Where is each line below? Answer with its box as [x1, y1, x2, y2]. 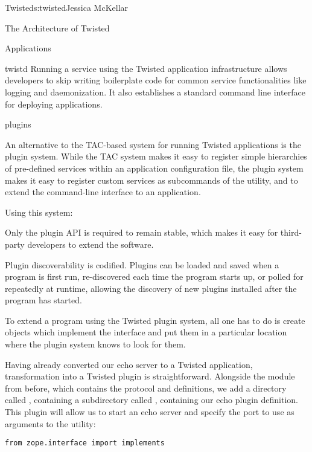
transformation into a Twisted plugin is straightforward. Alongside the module [5, 370, 295, 383]
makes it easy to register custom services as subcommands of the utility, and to [5, 173, 298, 186]
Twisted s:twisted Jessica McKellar [5, 1, 129, 13]
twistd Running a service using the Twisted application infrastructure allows [5, 62, 287, 74]
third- [280, 226, 302, 239]
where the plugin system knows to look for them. [5, 338, 186, 350]
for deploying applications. [5, 97, 103, 110]
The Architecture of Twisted [5, 21, 110, 34]
